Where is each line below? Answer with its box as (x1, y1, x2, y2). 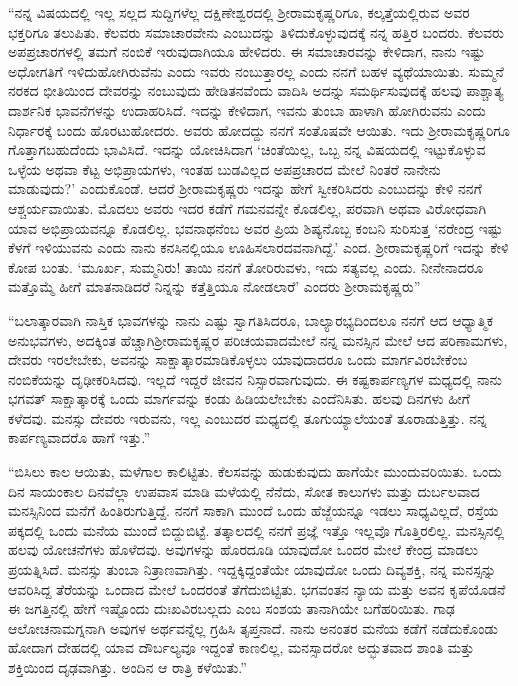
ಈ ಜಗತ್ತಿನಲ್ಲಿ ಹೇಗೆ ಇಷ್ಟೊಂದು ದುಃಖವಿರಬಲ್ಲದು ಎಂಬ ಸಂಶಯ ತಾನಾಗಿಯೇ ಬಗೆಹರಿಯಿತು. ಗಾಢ (8, 598, 455, 619)
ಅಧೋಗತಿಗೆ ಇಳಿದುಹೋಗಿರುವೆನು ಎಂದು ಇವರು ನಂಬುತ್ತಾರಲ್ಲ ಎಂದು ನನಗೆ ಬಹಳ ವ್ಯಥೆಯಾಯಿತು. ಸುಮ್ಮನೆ (8, 60, 504, 81)
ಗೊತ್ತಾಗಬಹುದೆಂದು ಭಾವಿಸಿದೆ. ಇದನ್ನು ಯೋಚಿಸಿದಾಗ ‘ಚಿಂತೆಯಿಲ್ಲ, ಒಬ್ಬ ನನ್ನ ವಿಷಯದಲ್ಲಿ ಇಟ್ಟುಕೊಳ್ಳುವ (8, 139, 486, 160)
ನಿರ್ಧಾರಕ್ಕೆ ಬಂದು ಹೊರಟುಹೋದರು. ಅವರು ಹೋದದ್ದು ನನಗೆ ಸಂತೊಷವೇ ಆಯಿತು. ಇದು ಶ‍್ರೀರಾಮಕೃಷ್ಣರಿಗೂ (8, 119, 510, 140)
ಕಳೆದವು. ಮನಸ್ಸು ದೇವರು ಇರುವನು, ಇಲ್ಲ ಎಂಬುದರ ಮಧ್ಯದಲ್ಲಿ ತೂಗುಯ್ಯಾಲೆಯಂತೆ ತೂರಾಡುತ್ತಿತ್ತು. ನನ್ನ (8, 407, 487, 428)
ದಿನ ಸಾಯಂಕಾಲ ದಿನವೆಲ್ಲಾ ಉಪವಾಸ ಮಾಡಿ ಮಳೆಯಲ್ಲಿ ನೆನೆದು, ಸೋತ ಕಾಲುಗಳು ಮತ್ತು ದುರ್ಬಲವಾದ (8, 480, 480, 501)
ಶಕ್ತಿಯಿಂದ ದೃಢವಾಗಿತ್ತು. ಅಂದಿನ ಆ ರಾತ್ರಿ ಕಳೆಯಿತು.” (8, 657, 247, 677)
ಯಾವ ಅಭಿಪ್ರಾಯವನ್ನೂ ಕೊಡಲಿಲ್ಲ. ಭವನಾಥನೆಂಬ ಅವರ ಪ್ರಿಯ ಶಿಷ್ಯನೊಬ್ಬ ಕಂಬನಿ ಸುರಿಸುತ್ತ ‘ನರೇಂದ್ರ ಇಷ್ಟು (8, 217, 503, 238)
